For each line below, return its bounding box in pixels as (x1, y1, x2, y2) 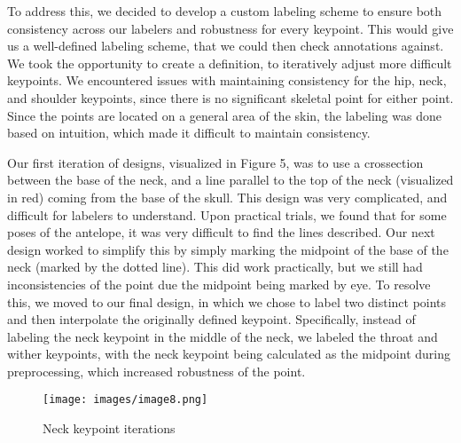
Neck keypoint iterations (43, 419, 176, 438)
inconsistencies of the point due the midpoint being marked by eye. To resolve (7, 274, 431, 293)
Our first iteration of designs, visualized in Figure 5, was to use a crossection (7, 153, 424, 171)
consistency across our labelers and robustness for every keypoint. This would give (7, 19, 454, 37)
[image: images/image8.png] (43, 393, 208, 407)
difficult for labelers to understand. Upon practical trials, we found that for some (7, 205, 447, 224)
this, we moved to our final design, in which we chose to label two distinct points (7, 292, 447, 311)
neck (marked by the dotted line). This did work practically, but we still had (7, 257, 423, 276)
